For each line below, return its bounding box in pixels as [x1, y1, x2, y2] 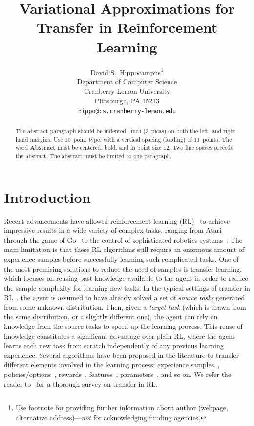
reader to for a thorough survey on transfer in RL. [4, 378, 158, 389]
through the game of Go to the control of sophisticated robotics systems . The [4, 234, 242, 245]
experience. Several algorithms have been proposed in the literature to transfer [4, 350, 239, 360]
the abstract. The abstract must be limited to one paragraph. [15, 151, 172, 160]
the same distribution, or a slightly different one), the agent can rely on [4, 311, 218, 322]
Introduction [4, 187, 91, 207]
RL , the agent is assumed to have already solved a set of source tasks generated [4, 292, 245, 302]
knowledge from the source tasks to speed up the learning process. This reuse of [4, 321, 243, 331]
